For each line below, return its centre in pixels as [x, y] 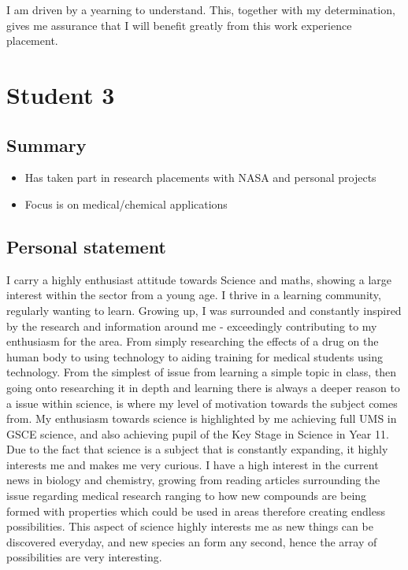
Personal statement [86, 246]
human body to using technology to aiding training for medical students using [195, 356]
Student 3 [61, 94]
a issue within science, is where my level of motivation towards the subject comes [202, 403]
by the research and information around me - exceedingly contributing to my [192, 326]
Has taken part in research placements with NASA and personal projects [200, 178]
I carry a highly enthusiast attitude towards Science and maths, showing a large [199, 279]
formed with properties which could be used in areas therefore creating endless [196, 511]
